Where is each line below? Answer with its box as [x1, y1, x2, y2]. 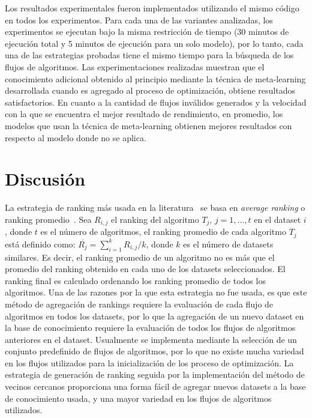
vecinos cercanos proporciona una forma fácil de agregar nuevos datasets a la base [5, 380, 306, 393]
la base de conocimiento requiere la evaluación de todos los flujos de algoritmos [5, 321, 296, 334]
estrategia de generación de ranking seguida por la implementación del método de [5, 368, 305, 381]
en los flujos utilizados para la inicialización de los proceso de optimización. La [5, 356, 294, 369]
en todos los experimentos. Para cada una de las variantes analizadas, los [5, 13, 273, 26]
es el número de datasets [183, 237, 274, 250]
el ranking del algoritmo [110, 213, 199, 225]
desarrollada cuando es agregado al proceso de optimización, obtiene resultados [5, 84, 295, 97]
